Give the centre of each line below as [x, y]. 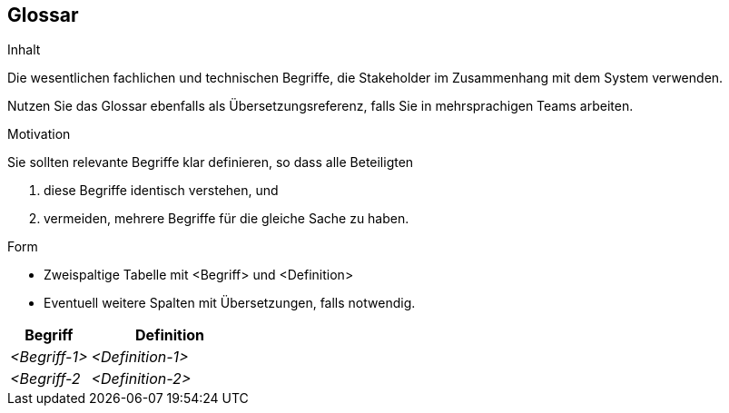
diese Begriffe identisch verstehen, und [161, 191]
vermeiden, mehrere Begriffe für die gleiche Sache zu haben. [227, 219]
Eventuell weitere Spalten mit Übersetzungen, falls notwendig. [230, 303]
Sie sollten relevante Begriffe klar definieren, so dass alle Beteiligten [211, 162]
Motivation [39, 134]
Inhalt [24, 50]
